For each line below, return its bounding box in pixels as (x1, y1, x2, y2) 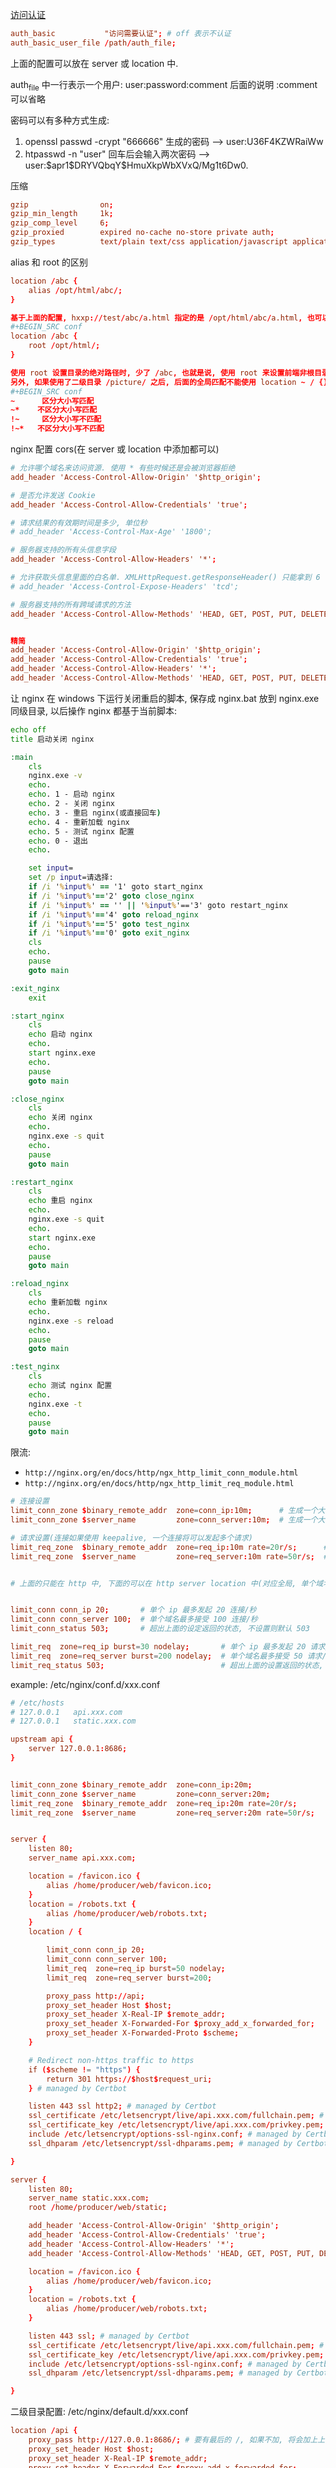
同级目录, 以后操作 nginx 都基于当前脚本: (10, 704, 178, 717)
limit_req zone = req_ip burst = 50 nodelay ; (46, 1963, 226, 1973)
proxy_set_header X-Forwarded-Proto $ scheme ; (46, 2028, 240, 2038)
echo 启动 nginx (28, 1029, 93, 1040)
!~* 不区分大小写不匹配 (10, 424, 105, 434)
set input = (28, 863, 74, 873)
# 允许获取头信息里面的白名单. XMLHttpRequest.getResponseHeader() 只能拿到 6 (10, 573, 321, 583)
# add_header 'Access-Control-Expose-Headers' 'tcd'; (10, 581, 240, 592)
